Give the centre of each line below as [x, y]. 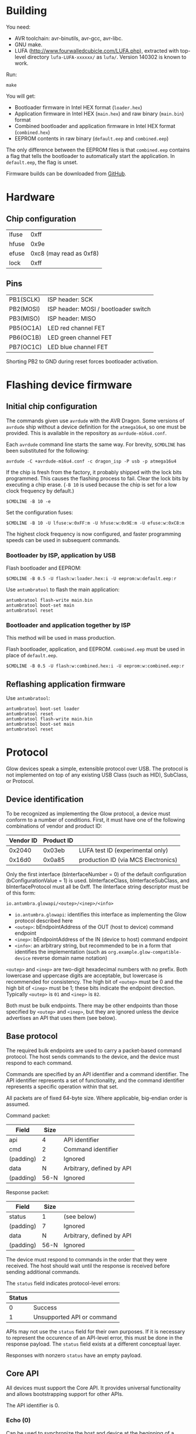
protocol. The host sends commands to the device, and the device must [93, 1056]
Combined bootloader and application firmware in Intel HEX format [95, 126]
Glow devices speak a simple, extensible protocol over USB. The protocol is [97, 769]
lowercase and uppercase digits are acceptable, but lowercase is [84, 975]
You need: [18, 27]
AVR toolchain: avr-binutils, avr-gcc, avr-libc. [68, 38]
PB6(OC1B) [25, 337]
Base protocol [32, 1036]
